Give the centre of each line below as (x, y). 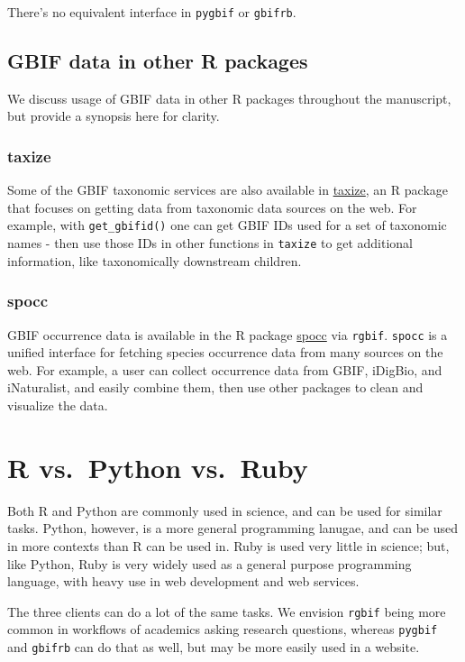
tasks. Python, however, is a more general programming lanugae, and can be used (233, 528)
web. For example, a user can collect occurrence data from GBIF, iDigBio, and (225, 369)
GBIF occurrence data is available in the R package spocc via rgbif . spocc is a (228, 334)
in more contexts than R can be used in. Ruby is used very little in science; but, (228, 545)
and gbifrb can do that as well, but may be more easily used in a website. (214, 647)
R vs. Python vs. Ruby (158, 467)
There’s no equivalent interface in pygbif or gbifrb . (152, 12)
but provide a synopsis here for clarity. (114, 116)
